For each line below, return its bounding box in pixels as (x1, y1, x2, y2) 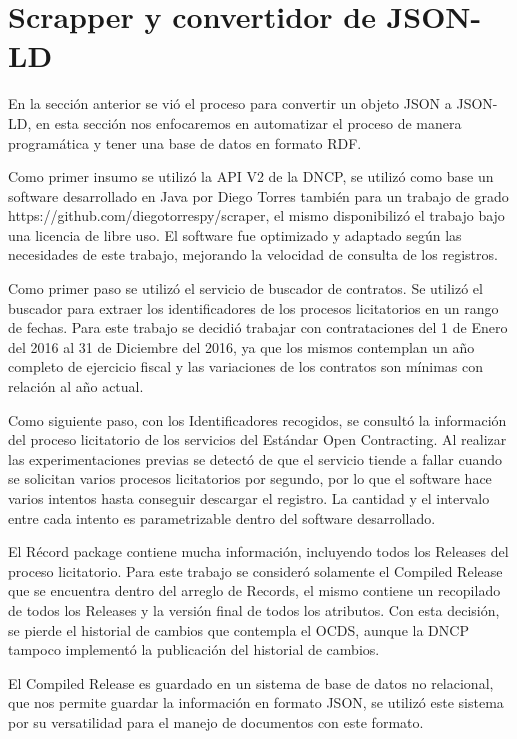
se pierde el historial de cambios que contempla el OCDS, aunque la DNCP (8, 619, 469, 640)
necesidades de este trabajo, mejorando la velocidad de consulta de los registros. (8, 244, 498, 265)
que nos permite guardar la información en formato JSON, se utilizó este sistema (8, 692, 504, 713)
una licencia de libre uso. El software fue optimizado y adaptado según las (8, 224, 462, 245)
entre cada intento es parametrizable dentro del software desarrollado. (8, 507, 436, 528)
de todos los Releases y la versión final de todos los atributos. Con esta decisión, (8, 599, 500, 620)
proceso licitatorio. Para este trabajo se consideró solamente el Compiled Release (8, 560, 503, 581)
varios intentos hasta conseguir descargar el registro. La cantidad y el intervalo (8, 488, 490, 508)
